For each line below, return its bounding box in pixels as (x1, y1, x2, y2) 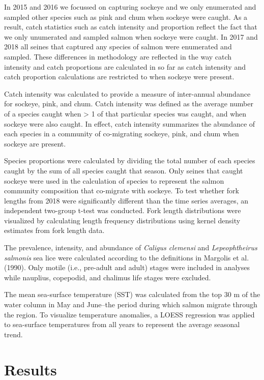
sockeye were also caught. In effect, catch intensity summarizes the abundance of (4, 118, 255, 129)
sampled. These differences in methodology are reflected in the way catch (4, 51, 232, 62)
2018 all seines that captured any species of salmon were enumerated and (4, 41, 232, 52)
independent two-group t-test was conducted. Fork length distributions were (4, 205, 241, 216)
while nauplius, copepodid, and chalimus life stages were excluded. (4, 272, 211, 282)
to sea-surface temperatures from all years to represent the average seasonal (4, 319, 240, 330)
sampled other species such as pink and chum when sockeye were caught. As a (4, 11, 248, 22)
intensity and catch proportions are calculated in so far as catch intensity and (4, 61, 246, 72)
